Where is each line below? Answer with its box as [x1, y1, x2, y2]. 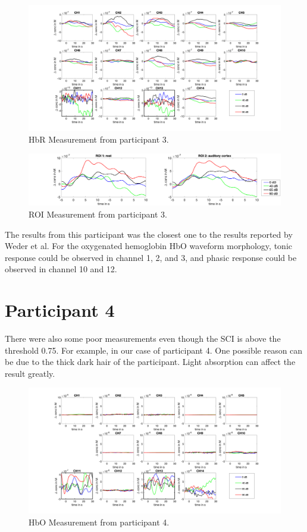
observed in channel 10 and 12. [5, 263, 117, 275]
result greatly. [5, 367, 55, 379]
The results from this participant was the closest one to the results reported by [5, 228, 293, 240]
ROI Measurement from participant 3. [29, 207, 167, 220]
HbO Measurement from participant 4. [29, 516, 170, 528]
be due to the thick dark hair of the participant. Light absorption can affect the [5, 355, 296, 368]
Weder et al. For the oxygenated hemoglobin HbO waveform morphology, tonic [5, 240, 292, 252]
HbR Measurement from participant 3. [29, 133, 169, 145]
